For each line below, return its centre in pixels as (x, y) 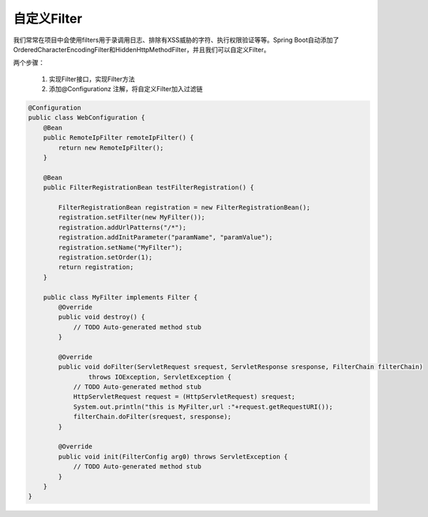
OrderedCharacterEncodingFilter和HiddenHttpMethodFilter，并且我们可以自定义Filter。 (142, 49)
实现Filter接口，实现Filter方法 (92, 79)
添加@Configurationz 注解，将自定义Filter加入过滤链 (126, 89)
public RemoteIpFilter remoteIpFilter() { (118, 138)
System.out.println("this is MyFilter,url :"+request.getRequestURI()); (203, 407)
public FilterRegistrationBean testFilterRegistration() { (149, 188)
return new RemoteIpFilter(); (111, 147)
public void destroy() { (102, 317)
